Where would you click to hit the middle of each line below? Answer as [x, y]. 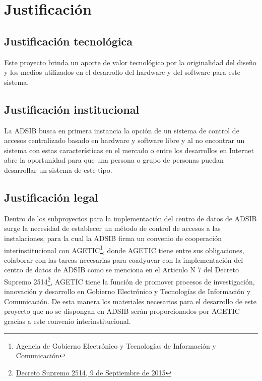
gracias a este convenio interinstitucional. [68, 321]
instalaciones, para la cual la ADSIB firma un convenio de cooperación [113, 238]
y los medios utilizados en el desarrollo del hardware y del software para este [122, 72]
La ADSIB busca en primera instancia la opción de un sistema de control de [122, 130]
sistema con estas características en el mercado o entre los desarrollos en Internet [129, 150]
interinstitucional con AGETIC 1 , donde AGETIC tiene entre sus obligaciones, [124, 249]
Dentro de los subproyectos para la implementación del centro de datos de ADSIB [130, 218]
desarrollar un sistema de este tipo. [58, 170]
